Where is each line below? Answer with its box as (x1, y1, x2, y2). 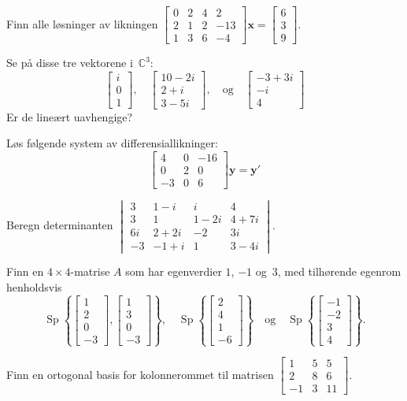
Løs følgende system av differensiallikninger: (6, 135, 218, 151)
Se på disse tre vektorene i (6, 54, 133, 71)
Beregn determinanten (6, 217, 113, 233)
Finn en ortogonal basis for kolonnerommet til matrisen (6, 366, 274, 382)
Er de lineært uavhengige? (6, 108, 133, 124)
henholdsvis (6, 278, 62, 295)
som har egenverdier (125, 263, 222, 280)
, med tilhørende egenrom (277, 263, 401, 280)
